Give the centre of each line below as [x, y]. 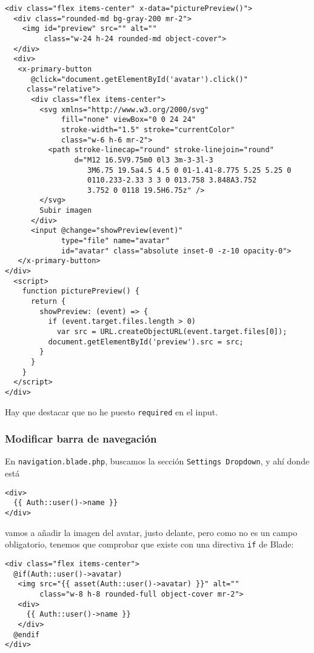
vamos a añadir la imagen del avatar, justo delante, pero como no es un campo [151, 532]
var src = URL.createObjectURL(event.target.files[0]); [172, 332]
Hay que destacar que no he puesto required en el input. [112, 411]
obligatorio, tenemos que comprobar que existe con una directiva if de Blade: [149, 544]
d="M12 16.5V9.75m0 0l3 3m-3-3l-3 [144, 160]
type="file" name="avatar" [116, 241]
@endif [27, 635]
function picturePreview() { [81, 291]
